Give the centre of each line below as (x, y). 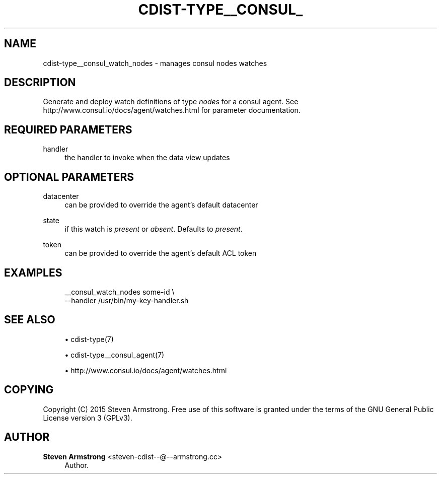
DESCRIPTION (40, 83)
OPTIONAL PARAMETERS (69, 177)
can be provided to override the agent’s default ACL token (161, 253)
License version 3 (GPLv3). (88, 418)
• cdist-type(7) (89, 339)
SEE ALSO (30, 320)
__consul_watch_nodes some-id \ (120, 292)
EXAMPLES (33, 272)
